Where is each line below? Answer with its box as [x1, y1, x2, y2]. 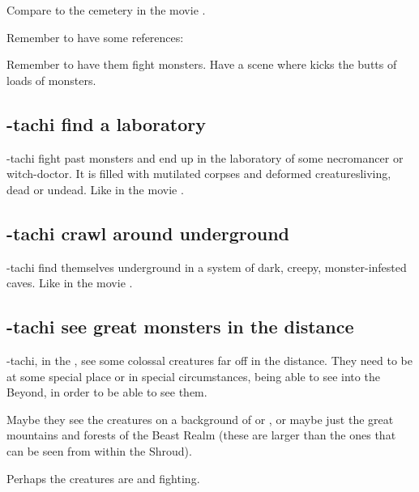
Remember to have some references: [6, 28, 184, 45]
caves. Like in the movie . [6, 274, 133, 291]
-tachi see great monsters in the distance [6, 314, 354, 339]
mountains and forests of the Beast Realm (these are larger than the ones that [6, 426, 396, 443]
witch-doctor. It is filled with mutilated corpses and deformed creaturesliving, [6, 165, 391, 182]
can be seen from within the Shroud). [6, 442, 192, 459]
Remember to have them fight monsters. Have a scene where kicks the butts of [6, 56, 397, 73]
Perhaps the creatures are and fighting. [6, 469, 200, 486]
